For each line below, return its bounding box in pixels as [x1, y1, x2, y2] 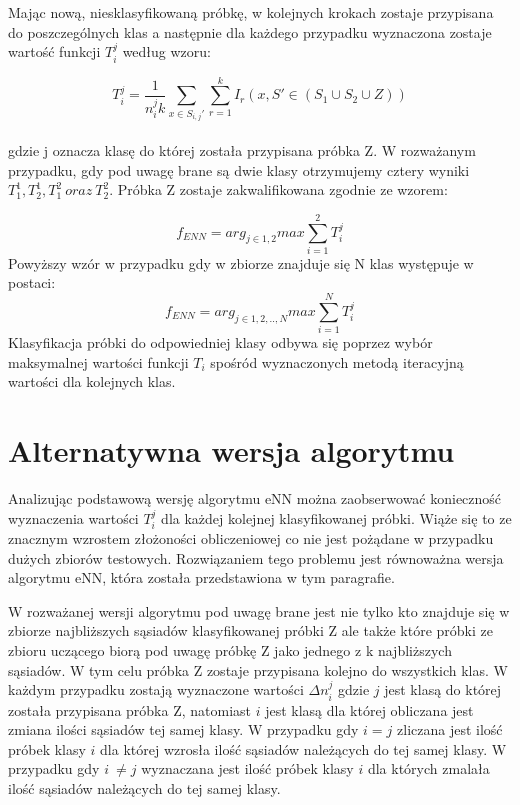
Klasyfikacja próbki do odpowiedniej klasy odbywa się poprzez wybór [8, 332, 433, 353]
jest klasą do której [384, 679, 502, 700]
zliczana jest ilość [397, 719, 503, 740]
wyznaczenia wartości [8, 507, 139, 528]
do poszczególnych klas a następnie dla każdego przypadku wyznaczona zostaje [8, 21, 492, 42]
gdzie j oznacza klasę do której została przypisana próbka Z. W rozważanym [8, 139, 476, 160]
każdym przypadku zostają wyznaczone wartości [8, 679, 304, 700]
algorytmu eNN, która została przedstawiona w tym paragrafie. [8, 567, 395, 588]
